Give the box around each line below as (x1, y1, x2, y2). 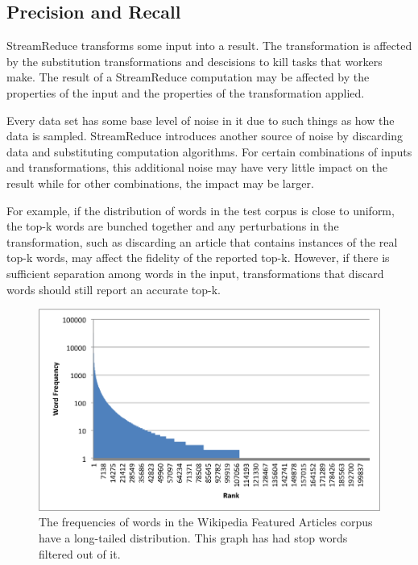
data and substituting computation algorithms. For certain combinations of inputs (6, 143, 412, 160)
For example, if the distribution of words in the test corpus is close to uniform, (6, 201, 395, 218)
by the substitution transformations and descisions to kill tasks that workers (6, 52, 383, 69)
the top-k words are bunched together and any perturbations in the (6, 218, 339, 235)
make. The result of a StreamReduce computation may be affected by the (6, 69, 370, 85)
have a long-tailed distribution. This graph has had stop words (39, 529, 348, 546)
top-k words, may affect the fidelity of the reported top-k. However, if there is (6, 249, 390, 266)
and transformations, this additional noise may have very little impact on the (6, 159, 387, 176)
